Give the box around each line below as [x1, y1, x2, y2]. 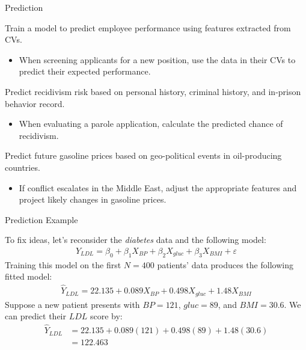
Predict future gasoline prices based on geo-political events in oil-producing [5, 149, 282, 162]
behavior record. [5, 97, 65, 109]
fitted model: [5, 270, 52, 283]
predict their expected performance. [19, 65, 151, 78]
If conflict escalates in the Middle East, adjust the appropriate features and [19, 181, 297, 194]
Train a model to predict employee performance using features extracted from [5, 21, 291, 34]
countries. [5, 161, 40, 173]
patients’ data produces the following [157, 258, 293, 271]
